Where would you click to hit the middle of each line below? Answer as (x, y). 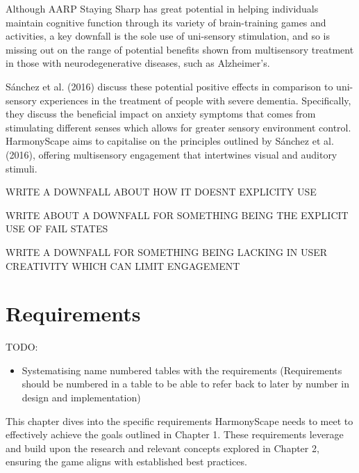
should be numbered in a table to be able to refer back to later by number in (186, 384)
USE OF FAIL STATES (57, 229)
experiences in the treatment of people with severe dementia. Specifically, (195, 100)
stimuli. (22, 168)
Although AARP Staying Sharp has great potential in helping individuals (162, 8)
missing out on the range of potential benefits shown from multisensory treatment (180, 49)
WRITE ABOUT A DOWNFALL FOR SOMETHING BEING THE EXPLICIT (177, 215)
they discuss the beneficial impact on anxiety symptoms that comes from (161, 114)
